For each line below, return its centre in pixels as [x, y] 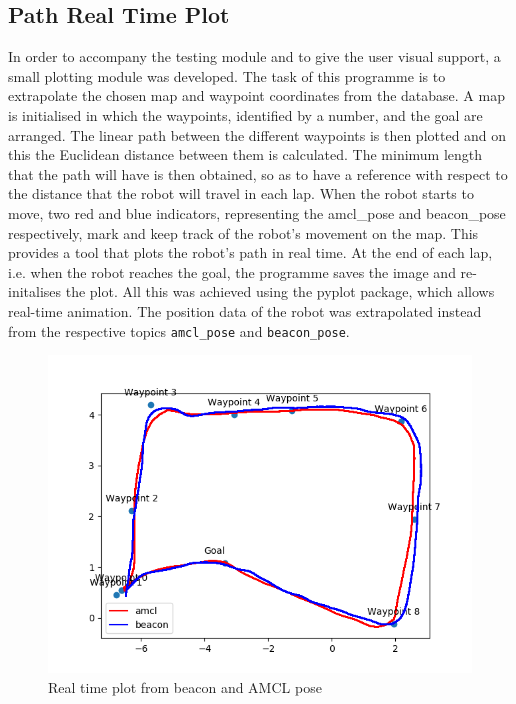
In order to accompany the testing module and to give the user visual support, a [254, 56]
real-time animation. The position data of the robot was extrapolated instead [245, 310]
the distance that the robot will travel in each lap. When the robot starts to [241, 193]
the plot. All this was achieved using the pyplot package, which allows [280, 291]
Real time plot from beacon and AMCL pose [185, 686]
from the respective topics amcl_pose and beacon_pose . [179, 330]
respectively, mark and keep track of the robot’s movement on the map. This [243, 232]
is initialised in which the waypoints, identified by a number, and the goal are [245, 114]
